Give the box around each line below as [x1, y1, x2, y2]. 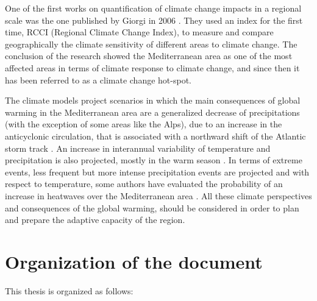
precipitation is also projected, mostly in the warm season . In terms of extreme [5, 154, 302, 166]
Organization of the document [5, 249, 263, 274]
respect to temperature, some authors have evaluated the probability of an [5, 177, 283, 190]
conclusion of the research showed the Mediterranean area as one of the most [5, 49, 293, 62]
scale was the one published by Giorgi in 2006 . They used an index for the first [5, 13, 303, 26]
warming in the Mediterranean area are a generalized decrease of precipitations [5, 105, 300, 118]
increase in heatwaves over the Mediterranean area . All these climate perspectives [5, 189, 312, 202]
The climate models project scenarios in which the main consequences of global [5, 94, 301, 107]
